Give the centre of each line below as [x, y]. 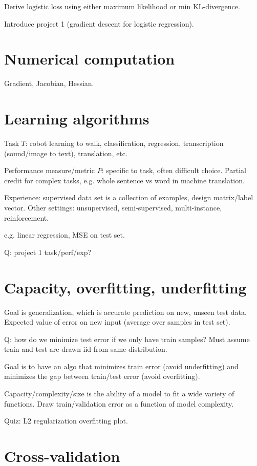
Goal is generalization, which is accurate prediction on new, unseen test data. [125, 312]
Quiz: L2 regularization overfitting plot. [66, 421]
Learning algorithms [77, 119]
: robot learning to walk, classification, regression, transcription [124, 143]
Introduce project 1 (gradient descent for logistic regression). [99, 23]
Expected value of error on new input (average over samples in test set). [117, 322]
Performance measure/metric [49, 170]
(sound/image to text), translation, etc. [66, 153]
